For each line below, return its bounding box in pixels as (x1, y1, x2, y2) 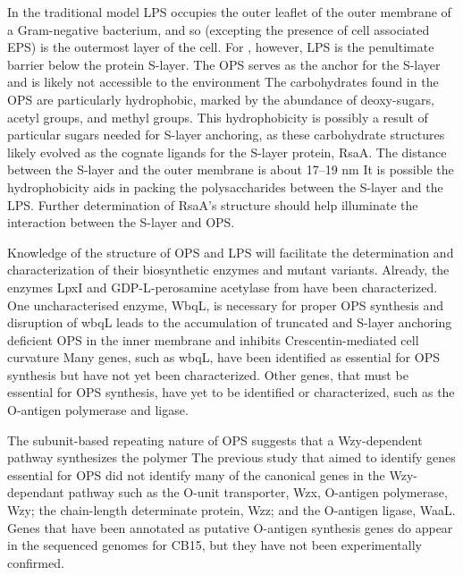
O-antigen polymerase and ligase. (7, 401, 189, 419)
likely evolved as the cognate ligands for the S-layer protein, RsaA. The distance (7, 142, 447, 161)
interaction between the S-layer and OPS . (7, 213, 235, 232)
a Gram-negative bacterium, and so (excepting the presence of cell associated (7, 20, 430, 38)
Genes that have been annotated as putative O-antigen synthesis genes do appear (7, 518, 453, 537)
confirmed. (7, 553, 64, 571)
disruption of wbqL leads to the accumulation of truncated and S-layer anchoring (7, 313, 452, 332)
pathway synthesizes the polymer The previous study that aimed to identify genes (7, 448, 456, 467)
